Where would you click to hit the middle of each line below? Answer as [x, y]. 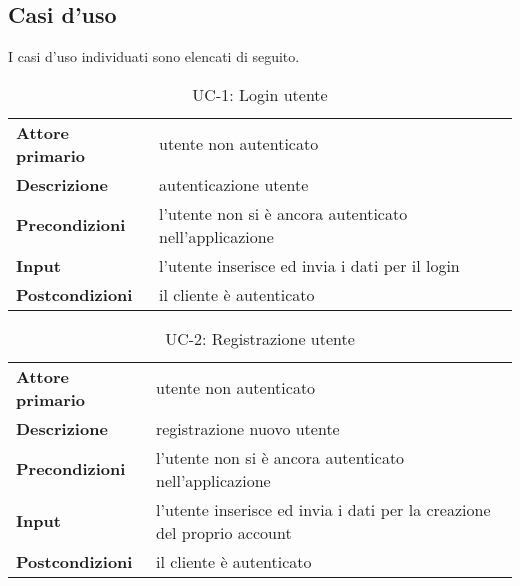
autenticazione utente [234, 184]
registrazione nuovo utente [247, 428]
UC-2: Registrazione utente [260, 338]
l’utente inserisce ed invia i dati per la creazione [323, 509]
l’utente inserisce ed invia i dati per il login [309, 265]
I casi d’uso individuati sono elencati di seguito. [154, 56]
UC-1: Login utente [260, 94]
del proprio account [223, 532]
